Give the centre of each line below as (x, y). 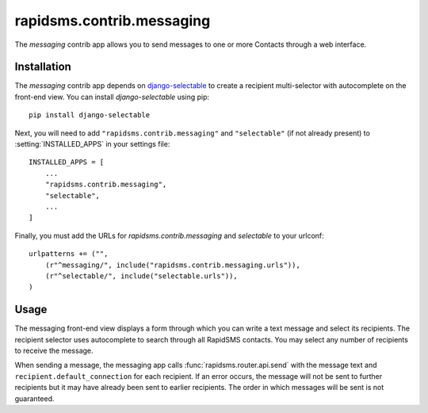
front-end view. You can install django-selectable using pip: (112, 97)
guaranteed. (34, 398)
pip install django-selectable (90, 115)
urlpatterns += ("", (69, 254)
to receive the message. (54, 350)
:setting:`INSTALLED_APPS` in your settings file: (92, 144)
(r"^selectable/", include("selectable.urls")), (141, 276)
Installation (43, 67)
